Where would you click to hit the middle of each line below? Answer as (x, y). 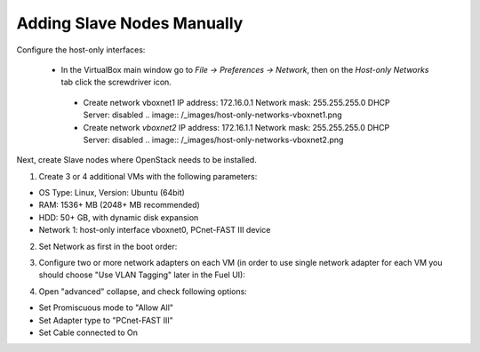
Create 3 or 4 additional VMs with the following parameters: (148, 176)
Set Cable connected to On (88, 332)
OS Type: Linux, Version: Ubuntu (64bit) (112, 193)
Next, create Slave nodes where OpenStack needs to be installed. (136, 160)
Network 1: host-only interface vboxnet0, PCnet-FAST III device (155, 230)
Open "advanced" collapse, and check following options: (143, 291)
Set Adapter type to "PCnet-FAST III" (106, 320)
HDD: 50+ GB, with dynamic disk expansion (119, 217)
